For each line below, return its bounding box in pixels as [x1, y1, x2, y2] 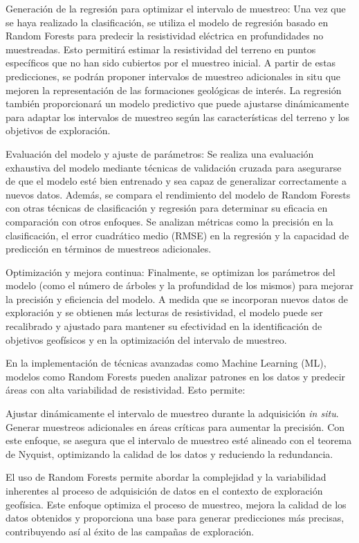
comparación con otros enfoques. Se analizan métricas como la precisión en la [6, 214, 333, 228]
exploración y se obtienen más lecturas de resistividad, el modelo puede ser [6, 305, 323, 320]
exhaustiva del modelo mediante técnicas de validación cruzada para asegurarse [6, 160, 342, 174]
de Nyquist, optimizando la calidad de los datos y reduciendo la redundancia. [6, 446, 333, 461]
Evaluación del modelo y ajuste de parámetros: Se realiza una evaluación [6, 146, 314, 160]
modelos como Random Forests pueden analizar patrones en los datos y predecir [6, 369, 346, 383]
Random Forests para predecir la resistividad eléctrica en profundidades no [6, 28, 324, 43]
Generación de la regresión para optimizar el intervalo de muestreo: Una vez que [6, 1, 346, 15]
